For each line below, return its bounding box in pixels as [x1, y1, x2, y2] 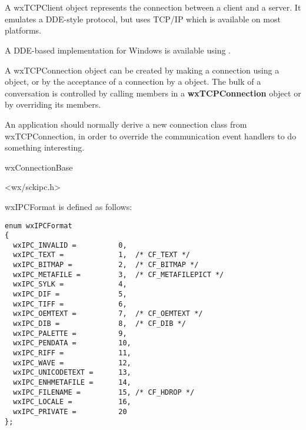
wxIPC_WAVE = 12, [13, 358, 131, 367]
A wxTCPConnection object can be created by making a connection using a [5, 64, 280, 76]
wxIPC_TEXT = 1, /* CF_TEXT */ [13, 251, 190, 259]
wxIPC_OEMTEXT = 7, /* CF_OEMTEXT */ [13, 309, 203, 318]
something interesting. [5, 141, 85, 154]
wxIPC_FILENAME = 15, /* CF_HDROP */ [13, 388, 195, 396]
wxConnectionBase [5, 161, 73, 173]
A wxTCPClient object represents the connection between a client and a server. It [5, 1, 301, 14]
